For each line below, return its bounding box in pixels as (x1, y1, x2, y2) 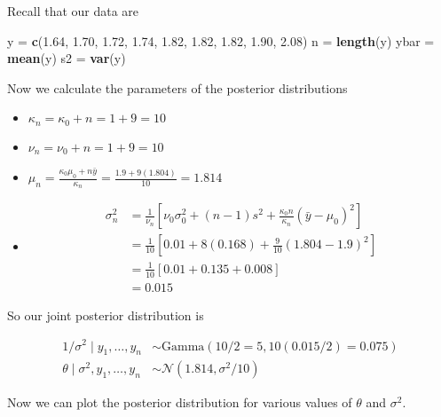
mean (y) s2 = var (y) (7, 49, 126, 67)
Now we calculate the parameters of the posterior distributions (7, 78, 348, 97)
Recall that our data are (7, 2, 139, 20)
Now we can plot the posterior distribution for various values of (7, 393, 352, 412)
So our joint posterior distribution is (7, 305, 204, 324)
